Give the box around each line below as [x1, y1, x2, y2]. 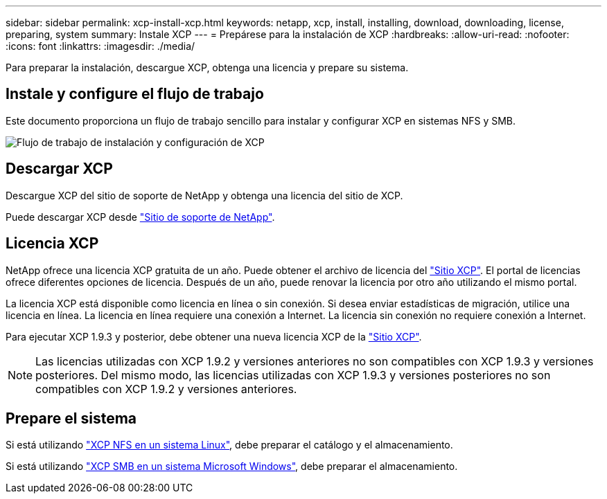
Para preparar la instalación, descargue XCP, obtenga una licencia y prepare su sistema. [6, 62, 409, 73]
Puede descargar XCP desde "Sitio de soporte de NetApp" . [6, 210, 275, 223]
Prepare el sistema [6, 409, 137, 427]
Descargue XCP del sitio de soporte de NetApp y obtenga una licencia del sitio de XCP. [6, 189, 403, 201]
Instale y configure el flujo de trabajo [6, 85, 264, 103]
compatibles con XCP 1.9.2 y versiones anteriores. [35, 381, 297, 396]
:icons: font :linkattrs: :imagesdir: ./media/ [6, 40, 195, 52]
